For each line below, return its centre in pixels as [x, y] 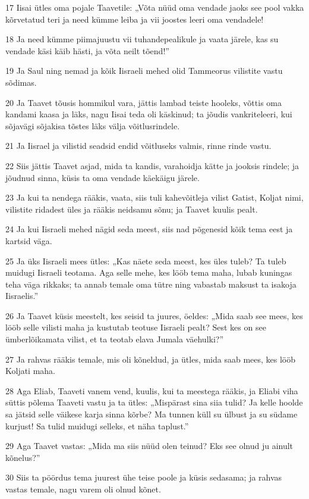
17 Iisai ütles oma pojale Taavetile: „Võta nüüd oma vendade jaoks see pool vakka [155, 7]
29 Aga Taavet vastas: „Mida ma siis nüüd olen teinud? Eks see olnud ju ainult [149, 446]
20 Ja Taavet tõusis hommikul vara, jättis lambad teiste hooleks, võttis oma [144, 102]
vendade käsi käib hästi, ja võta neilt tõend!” [87, 50]
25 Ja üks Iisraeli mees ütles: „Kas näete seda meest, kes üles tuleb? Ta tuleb [146, 261]
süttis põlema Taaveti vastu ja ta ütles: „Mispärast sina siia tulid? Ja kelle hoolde [154, 402]
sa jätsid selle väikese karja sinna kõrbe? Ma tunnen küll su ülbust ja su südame [152, 414]
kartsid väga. [29, 240]
